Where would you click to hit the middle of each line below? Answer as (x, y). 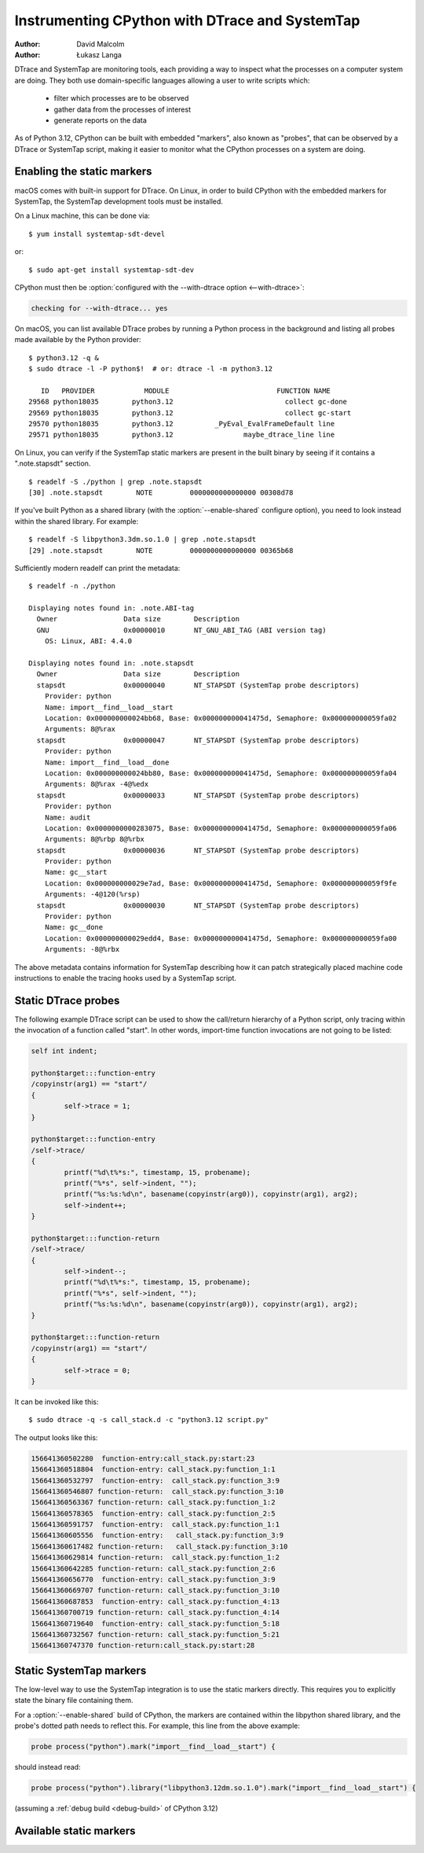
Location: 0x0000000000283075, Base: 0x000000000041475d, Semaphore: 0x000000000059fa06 (221, 828)
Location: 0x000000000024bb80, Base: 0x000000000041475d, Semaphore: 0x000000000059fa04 (221, 773)
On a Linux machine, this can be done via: (82, 216)
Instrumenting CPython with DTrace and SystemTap (187, 20)
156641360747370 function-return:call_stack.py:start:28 (143, 1645)
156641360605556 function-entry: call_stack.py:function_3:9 (157, 1535)
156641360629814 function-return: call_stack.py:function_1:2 (155, 1558)
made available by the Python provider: (78, 340)
